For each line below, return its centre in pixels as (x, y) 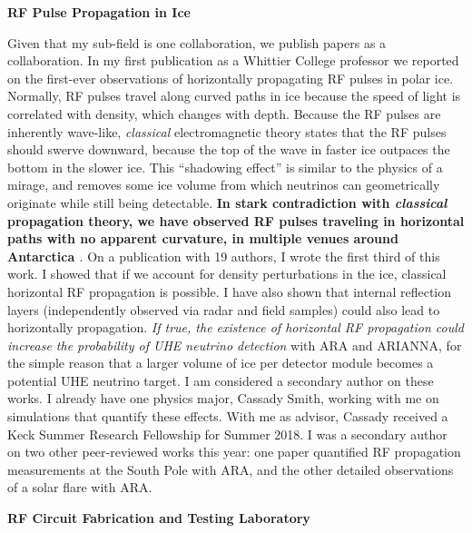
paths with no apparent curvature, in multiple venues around (203, 238)
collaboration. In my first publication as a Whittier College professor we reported (233, 60)
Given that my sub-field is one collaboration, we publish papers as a (197, 42)
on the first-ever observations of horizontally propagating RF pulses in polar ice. (231, 78)
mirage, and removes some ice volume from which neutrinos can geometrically (224, 185)
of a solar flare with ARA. (80, 487)
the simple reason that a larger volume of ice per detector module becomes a (221, 363)
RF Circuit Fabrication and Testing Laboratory (159, 518)
